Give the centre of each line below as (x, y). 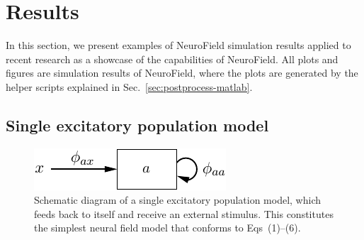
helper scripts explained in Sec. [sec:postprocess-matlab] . (129, 86)
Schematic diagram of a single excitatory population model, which (178, 200)
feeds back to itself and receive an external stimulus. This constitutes (184, 213)
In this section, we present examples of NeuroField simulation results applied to (178, 45)
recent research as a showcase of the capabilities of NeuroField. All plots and (172, 59)
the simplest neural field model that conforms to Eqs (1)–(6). (167, 228)
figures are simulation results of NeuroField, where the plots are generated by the (182, 73)
